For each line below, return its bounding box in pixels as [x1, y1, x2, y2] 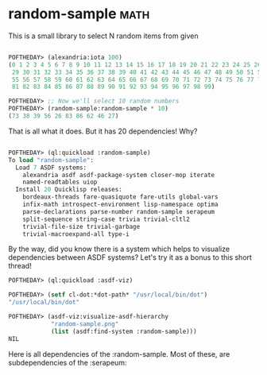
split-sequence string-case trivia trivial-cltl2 [22, 215, 191, 223]
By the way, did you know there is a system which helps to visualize [8, 244, 230, 254]
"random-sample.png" [50, 319, 119, 328]
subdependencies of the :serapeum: [8, 358, 127, 367]
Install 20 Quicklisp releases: [15, 186, 123, 194]
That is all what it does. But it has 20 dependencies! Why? [8, 126, 198, 136]
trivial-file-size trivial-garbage [22, 222, 141, 230]
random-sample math [8, 5, 150, 23]
